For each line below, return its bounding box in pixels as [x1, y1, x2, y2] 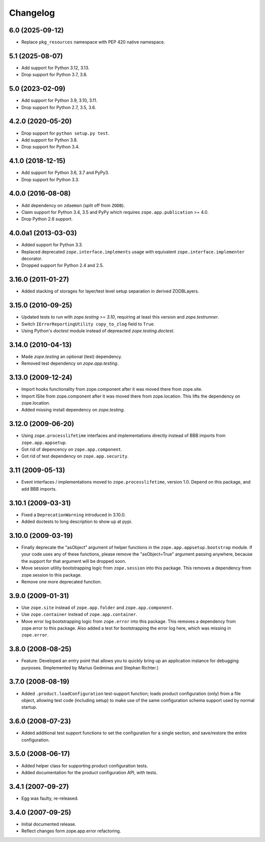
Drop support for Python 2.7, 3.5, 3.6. [21, 104, 96, 110]
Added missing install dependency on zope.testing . [21, 407, 125, 413]
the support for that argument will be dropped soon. [21, 558, 127, 564]
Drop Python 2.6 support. [21, 216, 73, 222]
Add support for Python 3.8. [21, 137, 78, 143]
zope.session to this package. [21, 572, 82, 578]
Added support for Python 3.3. [21, 242, 83, 248]
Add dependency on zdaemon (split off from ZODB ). [21, 202, 125, 208]
